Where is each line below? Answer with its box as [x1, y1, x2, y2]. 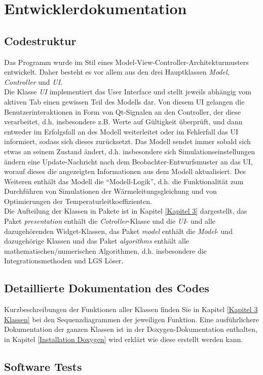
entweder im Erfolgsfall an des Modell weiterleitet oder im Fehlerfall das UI [4, 126, 239, 137]
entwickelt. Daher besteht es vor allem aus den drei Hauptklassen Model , [4, 66, 230, 77]
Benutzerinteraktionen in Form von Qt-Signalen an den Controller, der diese [4, 106, 241, 117]
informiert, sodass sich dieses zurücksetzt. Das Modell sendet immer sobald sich [4, 136, 251, 147]
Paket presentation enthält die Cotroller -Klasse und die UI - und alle [4, 216, 215, 226]
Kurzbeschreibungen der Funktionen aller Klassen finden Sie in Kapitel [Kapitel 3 [4, 304, 258, 315]
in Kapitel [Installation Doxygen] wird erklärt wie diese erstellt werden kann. [4, 334, 243, 345]
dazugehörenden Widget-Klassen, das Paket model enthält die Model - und [4, 225, 233, 236]
